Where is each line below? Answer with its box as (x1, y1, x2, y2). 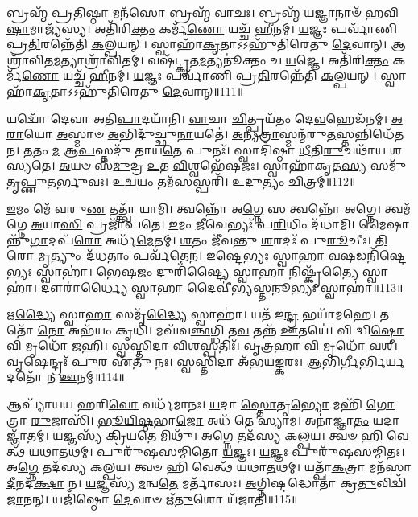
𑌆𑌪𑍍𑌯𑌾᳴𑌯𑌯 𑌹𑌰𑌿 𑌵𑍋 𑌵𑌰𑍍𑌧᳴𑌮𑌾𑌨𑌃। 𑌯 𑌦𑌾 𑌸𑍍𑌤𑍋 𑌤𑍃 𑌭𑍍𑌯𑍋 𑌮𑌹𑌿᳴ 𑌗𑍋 (6, 396, 395, 412)
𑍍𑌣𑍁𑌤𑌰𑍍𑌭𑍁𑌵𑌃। (6, 172, 109, 189)
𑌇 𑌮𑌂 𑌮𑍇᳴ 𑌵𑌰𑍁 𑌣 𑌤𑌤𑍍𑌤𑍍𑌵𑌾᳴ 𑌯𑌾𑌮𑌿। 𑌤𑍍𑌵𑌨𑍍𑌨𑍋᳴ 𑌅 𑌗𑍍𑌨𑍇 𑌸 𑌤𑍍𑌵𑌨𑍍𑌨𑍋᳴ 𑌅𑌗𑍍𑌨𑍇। (6, 199, 381, 216)
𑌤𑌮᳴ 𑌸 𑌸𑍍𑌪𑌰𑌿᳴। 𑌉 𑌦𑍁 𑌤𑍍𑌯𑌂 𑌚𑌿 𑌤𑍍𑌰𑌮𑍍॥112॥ (157, 172, 356, 189)
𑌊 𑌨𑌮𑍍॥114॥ (59, 368, 125, 385)
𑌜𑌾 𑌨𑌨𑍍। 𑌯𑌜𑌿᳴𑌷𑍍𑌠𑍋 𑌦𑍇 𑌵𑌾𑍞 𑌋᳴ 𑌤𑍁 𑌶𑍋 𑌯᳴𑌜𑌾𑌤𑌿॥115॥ (6, 490, 298, 507)
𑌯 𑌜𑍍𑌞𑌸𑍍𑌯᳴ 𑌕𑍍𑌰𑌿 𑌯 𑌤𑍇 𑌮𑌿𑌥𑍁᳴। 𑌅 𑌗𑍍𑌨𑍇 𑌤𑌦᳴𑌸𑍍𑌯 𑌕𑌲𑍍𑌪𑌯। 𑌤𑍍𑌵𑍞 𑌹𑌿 (52, 427, 383, 444)
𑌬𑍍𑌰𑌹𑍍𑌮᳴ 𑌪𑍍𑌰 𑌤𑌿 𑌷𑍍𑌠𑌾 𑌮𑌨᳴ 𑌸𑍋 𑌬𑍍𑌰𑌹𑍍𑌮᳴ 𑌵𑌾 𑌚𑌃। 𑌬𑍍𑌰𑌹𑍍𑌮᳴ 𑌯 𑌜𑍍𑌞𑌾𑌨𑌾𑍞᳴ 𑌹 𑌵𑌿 (6, 4, 399, 20)
